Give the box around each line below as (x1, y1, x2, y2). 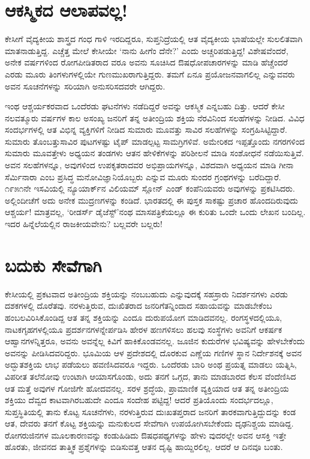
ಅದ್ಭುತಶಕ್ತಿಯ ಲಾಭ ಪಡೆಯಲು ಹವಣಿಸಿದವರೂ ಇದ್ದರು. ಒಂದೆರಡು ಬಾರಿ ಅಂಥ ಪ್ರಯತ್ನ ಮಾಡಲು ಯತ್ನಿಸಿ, (5, 358, 297, 371)
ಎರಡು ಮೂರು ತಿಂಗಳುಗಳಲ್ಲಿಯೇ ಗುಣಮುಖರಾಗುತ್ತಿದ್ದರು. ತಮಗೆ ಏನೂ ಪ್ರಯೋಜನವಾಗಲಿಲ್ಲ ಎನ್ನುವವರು (5, 67, 295, 80)
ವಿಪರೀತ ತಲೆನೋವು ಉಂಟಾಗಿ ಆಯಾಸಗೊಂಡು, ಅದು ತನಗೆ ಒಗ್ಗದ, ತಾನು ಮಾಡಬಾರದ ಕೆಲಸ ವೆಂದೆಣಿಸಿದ (5, 369, 296, 382)
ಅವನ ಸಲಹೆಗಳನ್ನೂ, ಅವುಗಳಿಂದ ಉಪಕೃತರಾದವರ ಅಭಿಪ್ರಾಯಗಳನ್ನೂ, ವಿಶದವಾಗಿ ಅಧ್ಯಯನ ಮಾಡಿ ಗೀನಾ (5, 159, 294, 171)
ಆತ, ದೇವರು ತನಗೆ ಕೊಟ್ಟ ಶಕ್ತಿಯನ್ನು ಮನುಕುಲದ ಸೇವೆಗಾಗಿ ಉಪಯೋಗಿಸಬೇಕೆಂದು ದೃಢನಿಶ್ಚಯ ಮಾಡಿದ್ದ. (5, 417, 294, 430)
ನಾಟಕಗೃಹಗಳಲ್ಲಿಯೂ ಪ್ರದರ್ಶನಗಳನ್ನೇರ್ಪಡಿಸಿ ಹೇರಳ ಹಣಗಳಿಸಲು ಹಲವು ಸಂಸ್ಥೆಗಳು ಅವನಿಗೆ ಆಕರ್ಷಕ (5, 323, 282, 335)
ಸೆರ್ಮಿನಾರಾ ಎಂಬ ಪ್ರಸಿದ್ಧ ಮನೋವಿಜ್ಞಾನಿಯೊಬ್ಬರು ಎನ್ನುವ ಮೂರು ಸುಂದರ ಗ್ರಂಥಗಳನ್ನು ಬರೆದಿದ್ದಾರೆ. (5, 170, 281, 183)
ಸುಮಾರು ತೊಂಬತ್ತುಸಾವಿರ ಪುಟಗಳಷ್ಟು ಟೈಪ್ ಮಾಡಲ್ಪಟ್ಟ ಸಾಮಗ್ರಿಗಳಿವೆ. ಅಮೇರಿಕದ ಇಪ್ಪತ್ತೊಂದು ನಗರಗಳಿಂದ (5, 135, 305, 147)
